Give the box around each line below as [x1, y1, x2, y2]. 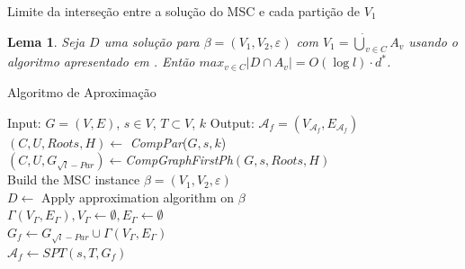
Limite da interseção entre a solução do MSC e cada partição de [7, 2, 361, 20]
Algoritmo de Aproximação [7, 82, 156, 101]
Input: [7, 112, 41, 131]
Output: [210, 112, 255, 131]
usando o [408, 31, 459, 50]
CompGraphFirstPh [125, 150, 233, 169]
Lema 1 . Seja [7, 31, 85, 50]
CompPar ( [130, 132, 188, 151]
